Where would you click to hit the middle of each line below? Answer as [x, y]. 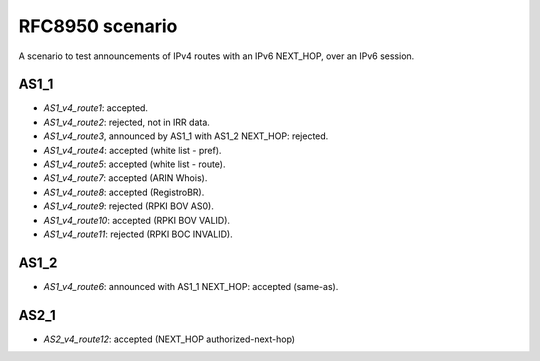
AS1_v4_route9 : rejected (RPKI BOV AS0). [128, 206]
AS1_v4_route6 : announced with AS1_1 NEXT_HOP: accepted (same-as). [191, 286]
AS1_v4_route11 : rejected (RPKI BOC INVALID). [138, 234]
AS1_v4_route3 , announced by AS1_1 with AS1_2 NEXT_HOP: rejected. [186, 136]
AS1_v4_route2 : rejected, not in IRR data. [126, 122]
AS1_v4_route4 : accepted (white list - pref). [132, 150]
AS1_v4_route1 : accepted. [96, 108]
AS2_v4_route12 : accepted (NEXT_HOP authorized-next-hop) [169, 339]
